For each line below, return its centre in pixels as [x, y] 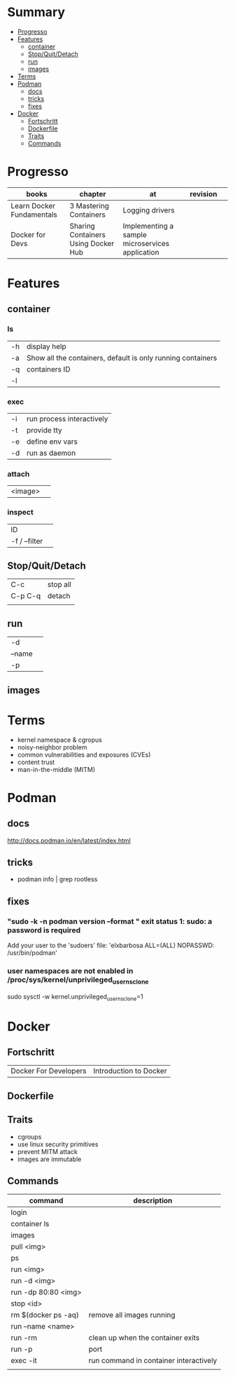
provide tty [45, 430]
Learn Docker [33, 205]
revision [204, 194]
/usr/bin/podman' [32, 953]
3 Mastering [90, 205]
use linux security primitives [58, 1144]
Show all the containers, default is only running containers [122, 358]
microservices [146, 243]
